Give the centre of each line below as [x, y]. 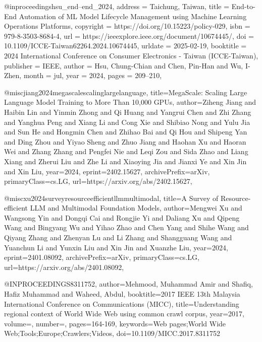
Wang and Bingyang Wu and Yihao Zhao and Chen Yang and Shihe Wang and [126, 227]
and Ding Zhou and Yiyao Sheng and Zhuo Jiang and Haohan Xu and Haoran [125, 141]
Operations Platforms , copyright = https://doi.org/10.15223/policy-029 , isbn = [127, 26]
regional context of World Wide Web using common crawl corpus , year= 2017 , [124, 314]
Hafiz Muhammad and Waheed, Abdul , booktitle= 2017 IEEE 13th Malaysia [122, 294]
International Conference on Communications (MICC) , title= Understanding [122, 303]
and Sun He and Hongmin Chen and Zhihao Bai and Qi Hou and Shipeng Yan [126, 132]
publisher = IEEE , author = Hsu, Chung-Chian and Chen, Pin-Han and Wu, [124, 65]
